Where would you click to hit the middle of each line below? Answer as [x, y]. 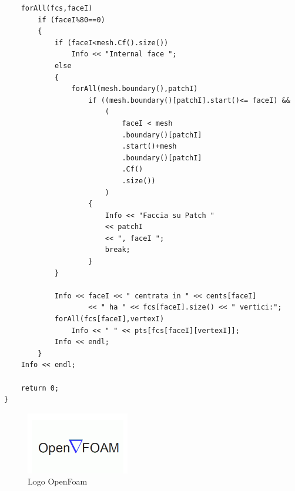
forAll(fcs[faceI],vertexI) [109, 319]
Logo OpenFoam [58, 481]
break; [118, 250]
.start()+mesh [149, 147]
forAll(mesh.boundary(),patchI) [135, 89]
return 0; [40, 388]
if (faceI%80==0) [71, 20]
